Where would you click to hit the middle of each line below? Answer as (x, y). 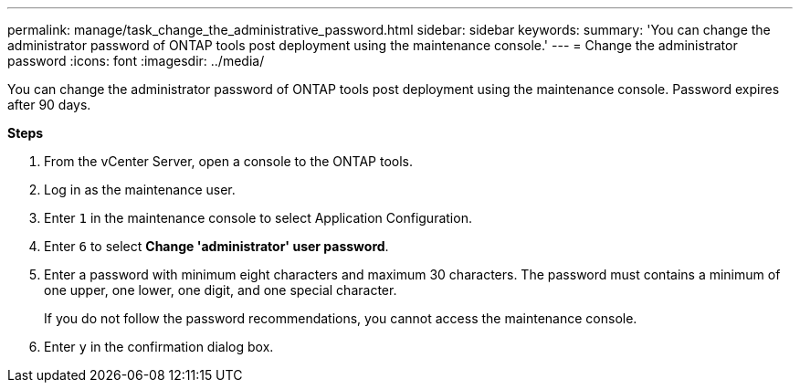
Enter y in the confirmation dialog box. (159, 347)
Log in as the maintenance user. (140, 190)
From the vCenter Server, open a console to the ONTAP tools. (229, 161)
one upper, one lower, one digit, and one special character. (221, 290)
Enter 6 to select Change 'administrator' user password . (216, 246)
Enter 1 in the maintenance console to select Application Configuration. (258, 218)
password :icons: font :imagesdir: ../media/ (136, 61)
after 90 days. (49, 105)
